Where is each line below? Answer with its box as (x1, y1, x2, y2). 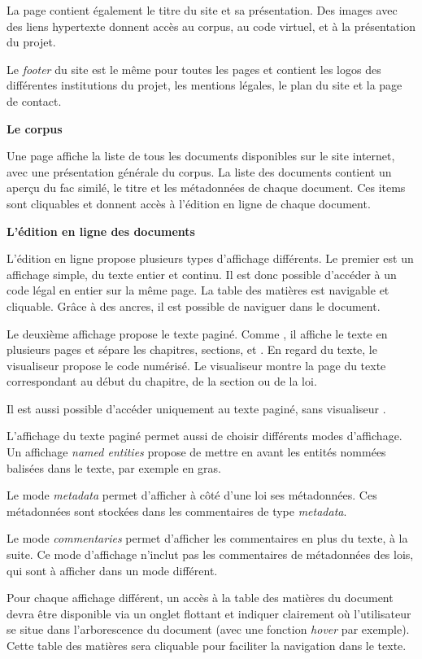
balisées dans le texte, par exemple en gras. (7, 459, 222, 476)
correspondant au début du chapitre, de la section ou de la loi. (7, 373, 317, 390)
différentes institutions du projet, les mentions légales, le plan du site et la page (7, 76, 402, 94)
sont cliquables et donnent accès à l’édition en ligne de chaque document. (7, 194, 371, 212)
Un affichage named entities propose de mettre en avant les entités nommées (7, 443, 386, 460)
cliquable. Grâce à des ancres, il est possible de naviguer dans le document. (7, 297, 381, 314)
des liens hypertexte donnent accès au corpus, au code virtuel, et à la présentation (7, 17, 415, 34)
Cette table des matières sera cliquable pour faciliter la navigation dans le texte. (7, 637, 407, 653)
